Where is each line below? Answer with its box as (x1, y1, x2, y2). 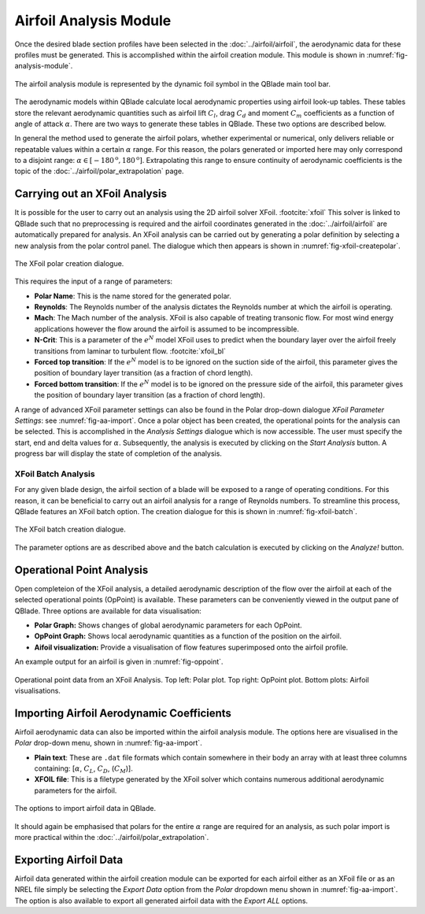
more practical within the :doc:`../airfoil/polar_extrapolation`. (14, 832, 209, 842)
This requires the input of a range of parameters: (14, 276, 173, 287)
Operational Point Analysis (14, 563, 149, 576)
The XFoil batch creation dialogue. (14, 524, 126, 535)
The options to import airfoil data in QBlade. (14, 804, 157, 813)
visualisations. (14, 686, 61, 695)
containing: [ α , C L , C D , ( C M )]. (34, 764, 133, 775)
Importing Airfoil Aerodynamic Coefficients (14, 706, 232, 720)
